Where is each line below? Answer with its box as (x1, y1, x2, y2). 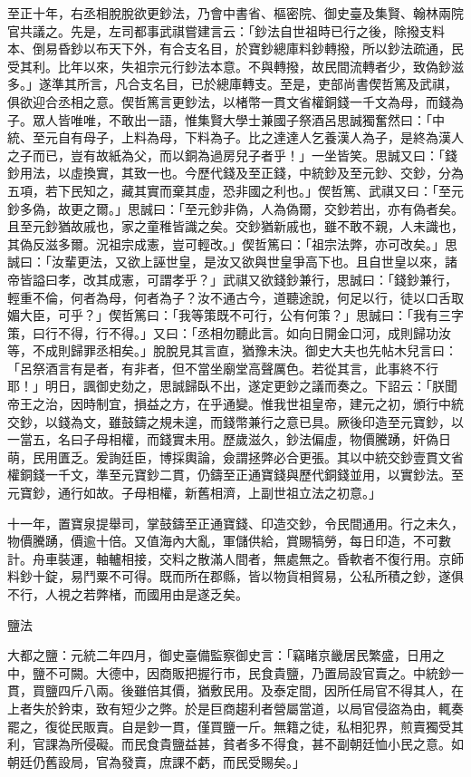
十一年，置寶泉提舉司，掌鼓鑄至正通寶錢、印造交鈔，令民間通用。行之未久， (7, 513, 464, 532)
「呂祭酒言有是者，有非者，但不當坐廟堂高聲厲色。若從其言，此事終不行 (7, 358, 438, 377)
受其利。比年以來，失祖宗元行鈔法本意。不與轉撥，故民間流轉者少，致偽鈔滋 (7, 56, 464, 75)
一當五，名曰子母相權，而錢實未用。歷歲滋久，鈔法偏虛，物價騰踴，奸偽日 (7, 430, 451, 449)
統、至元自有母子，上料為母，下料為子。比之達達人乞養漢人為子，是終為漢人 (7, 128, 464, 147)
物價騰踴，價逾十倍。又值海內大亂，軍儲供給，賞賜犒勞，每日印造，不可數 (7, 531, 451, 550)
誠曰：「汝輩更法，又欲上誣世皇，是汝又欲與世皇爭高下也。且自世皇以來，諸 (7, 252, 457, 271)
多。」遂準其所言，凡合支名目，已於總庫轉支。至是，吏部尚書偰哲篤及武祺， (7, 74, 457, 93)
